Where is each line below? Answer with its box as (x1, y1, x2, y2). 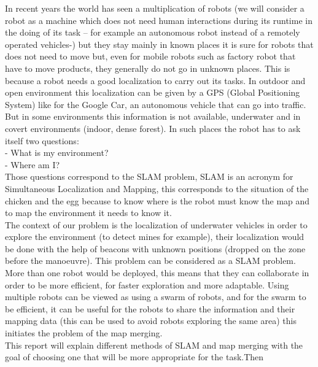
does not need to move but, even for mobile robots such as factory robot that (5, 50, 296, 63)
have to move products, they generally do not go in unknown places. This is (5, 61, 290, 74)
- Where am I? (5, 158, 60, 171)
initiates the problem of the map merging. (5, 326, 163, 339)
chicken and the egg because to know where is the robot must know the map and (5, 194, 310, 207)
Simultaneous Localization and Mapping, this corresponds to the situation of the (5, 182, 309, 195)
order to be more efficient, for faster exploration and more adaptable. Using (5, 278, 289, 291)
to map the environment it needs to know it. (5, 206, 172, 219)
